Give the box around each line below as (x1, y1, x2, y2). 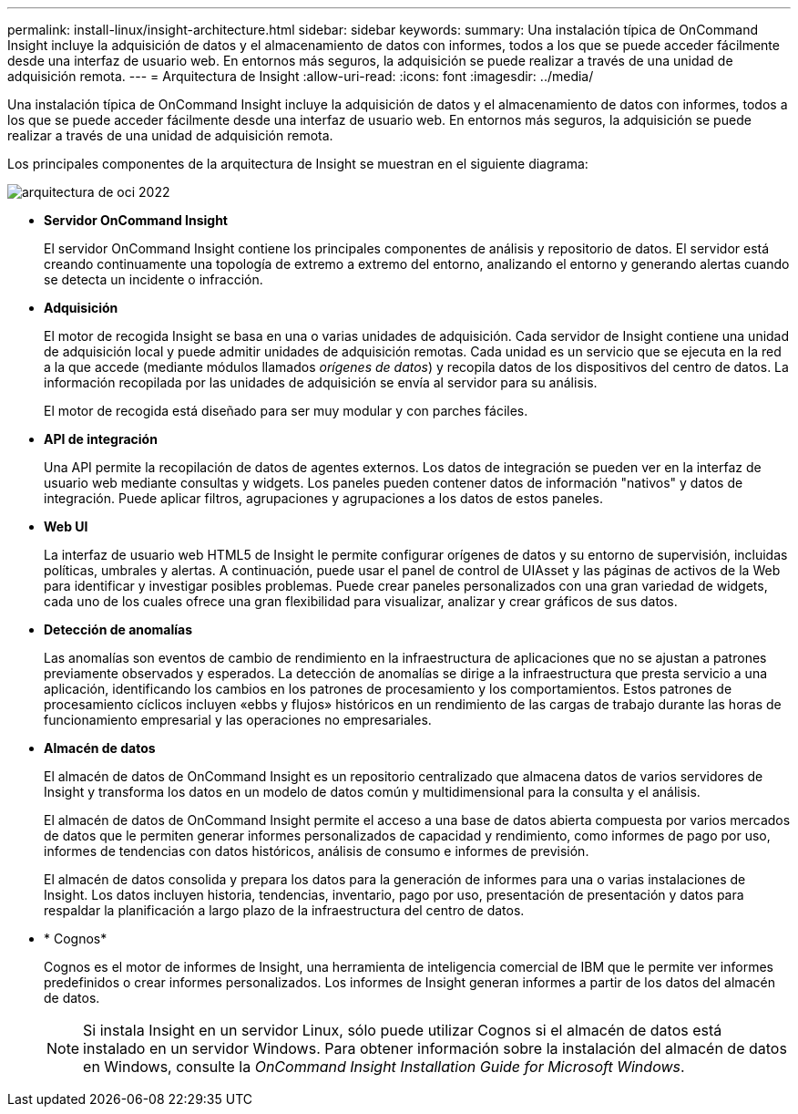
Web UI (44, 519, 88, 534)
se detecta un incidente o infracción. (44, 272, 263, 287)
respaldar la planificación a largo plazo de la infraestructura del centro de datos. (44, 903, 525, 918)
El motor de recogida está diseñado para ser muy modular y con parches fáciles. (44, 403, 528, 418)
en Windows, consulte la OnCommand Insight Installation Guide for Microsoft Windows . (83, 1057, 685, 1076)
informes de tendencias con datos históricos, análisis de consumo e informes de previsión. (44, 843, 589, 859)
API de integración (44, 431, 158, 447)
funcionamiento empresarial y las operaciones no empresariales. (44, 712, 432, 727)
